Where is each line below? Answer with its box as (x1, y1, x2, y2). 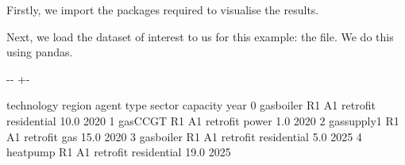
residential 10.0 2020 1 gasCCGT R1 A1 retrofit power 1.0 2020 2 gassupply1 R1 (6, 112, 399, 129)
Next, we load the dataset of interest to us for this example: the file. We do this (6, 28, 394, 44)
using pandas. (6, 44, 73, 60)
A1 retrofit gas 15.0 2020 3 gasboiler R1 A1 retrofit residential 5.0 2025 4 (6, 128, 362, 144)
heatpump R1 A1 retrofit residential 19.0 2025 (6, 144, 231, 160)
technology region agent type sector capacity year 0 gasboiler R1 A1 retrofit (6, 97, 376, 113)
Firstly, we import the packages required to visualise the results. (6, 2, 319, 17)
